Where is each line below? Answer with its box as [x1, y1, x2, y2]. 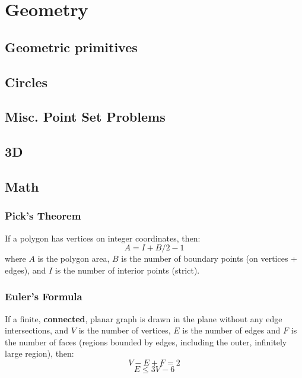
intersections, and [5, 324, 69, 336]
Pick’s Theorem [5, 208, 81, 223]
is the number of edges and [182, 324, 281, 336]
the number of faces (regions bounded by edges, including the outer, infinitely [5, 335, 287, 348]
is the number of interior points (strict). [55, 263, 200, 276]
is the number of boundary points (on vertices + [121, 252, 298, 265]
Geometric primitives [5, 37, 138, 56]
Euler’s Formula [5, 289, 82, 304]
